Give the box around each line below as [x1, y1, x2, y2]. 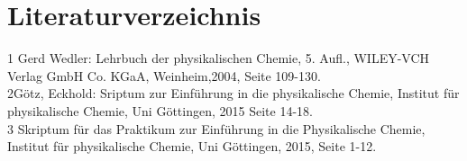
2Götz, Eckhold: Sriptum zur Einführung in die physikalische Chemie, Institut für [7, 84, 460, 103]
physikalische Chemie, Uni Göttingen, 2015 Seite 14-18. [7, 101, 313, 120]
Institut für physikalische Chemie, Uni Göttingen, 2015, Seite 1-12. [7, 137, 377, 156]
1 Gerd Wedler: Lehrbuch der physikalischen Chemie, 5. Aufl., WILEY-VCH [7, 49, 430, 67]
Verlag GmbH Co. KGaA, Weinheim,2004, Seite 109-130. [7, 66, 321, 85]
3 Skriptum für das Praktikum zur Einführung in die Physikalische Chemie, [7, 119, 426, 138]
